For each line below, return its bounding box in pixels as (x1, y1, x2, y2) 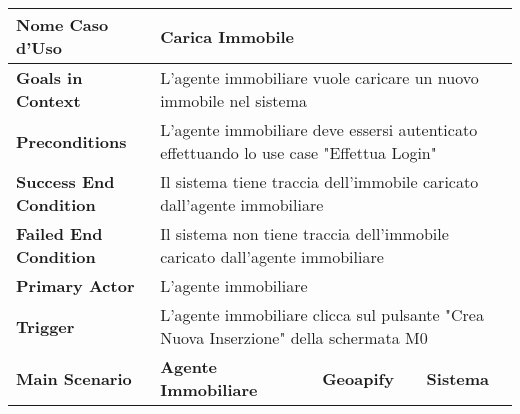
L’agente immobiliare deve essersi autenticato (160, 118, 478, 141)
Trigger (16, 314, 75, 338)
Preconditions (16, 129, 127, 153)
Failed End (16, 222, 103, 245)
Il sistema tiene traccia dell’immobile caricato (160, 170, 479, 193)
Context (16, 89, 81, 112)
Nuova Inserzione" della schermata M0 (160, 326, 428, 349)
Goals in (16, 66, 83, 89)
